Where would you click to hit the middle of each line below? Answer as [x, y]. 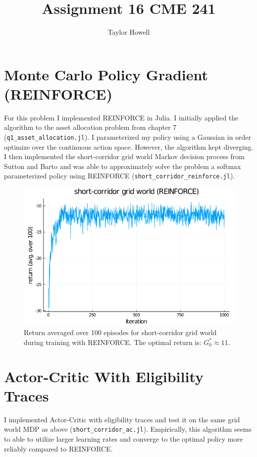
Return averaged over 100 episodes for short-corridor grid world [120, 332]
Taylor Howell [129, 32]
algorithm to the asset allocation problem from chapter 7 [90, 127]
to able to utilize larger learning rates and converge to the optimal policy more [124, 438]
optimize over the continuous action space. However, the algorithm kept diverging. [129, 146]
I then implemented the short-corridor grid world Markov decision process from [124, 156]
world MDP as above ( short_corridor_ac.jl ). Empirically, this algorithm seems [128, 429]
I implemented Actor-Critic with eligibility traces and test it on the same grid [122, 419]
